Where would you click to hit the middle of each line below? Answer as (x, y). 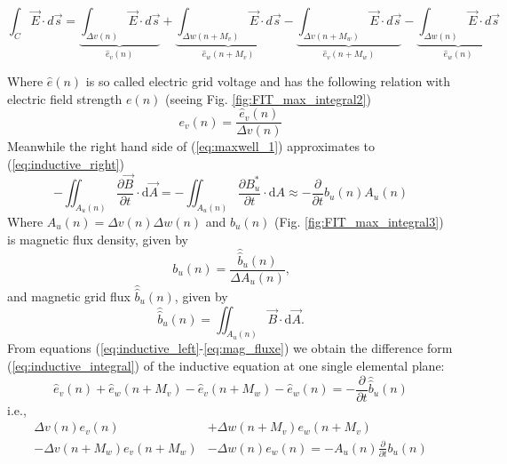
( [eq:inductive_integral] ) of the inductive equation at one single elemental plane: (226, 366)
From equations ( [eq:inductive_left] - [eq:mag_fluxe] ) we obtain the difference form (230, 348)
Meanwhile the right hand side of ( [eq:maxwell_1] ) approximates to (191, 146)
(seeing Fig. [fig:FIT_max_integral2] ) (268, 98)
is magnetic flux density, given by (98, 239)
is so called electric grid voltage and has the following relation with (268, 80)
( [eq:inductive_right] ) (66, 163)
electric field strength (65, 98)
